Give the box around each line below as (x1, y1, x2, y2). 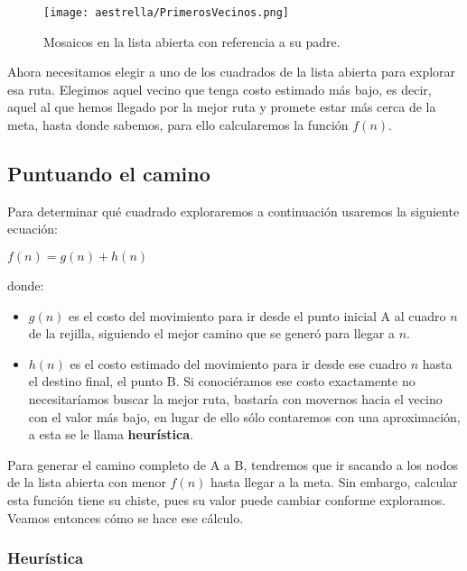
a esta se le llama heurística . (28, 425, 193, 444)
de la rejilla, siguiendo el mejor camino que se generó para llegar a (28, 324, 395, 343)
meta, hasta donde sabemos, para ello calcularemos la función (7, 115, 349, 134)
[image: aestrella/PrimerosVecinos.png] (43, 6, 290, 19)
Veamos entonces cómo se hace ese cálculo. (7, 508, 244, 527)
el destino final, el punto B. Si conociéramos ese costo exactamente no (28, 372, 416, 391)
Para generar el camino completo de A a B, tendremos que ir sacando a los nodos (7, 455, 458, 474)
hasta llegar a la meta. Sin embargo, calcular (210, 473, 458, 492)
